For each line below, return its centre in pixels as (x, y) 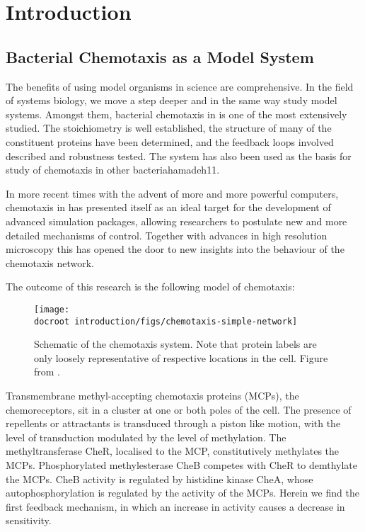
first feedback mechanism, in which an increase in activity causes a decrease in (175, 506)
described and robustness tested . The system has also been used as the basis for (179, 155)
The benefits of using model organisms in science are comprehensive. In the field (180, 86)
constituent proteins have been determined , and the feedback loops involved (170, 141)
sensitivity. (29, 520)
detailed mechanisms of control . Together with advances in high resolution (167, 235)
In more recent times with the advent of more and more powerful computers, (172, 193)
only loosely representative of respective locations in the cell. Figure (181, 357)
